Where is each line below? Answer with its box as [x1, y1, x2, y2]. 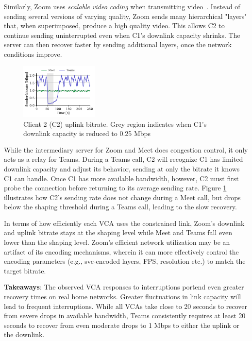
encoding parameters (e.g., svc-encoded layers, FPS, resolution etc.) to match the [4, 256, 246, 266]
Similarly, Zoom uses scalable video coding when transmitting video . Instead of [4, 1, 240, 11]
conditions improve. [4, 49, 62, 59]
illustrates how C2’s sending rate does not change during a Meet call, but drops [4, 192, 241, 202]
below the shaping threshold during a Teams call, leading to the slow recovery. [4, 202, 237, 212]
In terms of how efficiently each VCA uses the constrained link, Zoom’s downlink [4, 218, 245, 228]
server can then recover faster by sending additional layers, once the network [4, 39, 232, 50]
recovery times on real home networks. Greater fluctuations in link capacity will [4, 291, 241, 302]
